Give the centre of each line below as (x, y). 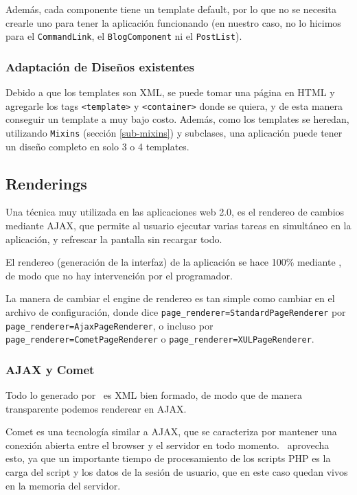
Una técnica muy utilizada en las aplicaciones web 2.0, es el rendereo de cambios (175, 212)
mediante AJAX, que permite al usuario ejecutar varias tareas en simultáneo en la (178, 225)
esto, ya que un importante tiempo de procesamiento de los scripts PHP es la (168, 458)
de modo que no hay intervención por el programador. (119, 275)
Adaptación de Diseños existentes (100, 66)
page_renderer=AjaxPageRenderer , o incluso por (110, 325)
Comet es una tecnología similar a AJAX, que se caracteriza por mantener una (171, 431)
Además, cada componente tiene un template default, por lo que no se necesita (171, 9)
